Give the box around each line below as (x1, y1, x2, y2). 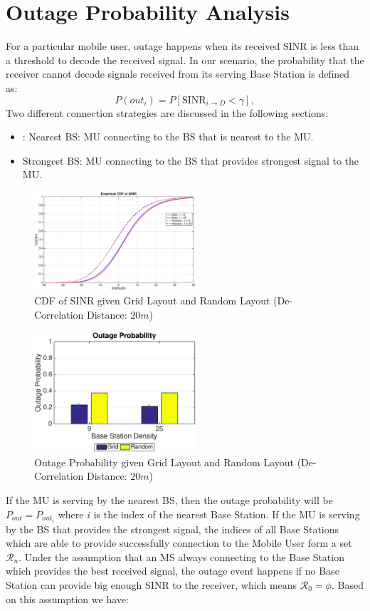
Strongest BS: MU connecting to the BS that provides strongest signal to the (22, 153, 359, 168)
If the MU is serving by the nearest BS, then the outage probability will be (6, 492, 333, 507)
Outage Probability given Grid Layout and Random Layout (34, 454, 295, 469)
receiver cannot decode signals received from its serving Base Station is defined (6, 66, 350, 81)
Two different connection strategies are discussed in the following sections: (6, 105, 329, 120)
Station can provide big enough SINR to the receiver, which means (6, 577, 297, 592)
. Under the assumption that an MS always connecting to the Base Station (18, 549, 344, 564)
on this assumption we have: (6, 591, 129, 606)
